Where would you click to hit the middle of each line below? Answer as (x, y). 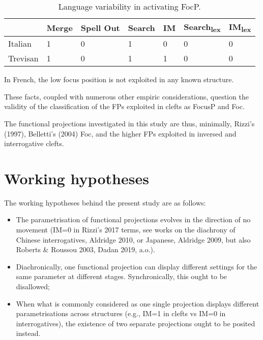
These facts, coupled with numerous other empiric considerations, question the (126, 96)
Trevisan (23, 58)
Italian (20, 44)
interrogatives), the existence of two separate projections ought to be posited (136, 323)
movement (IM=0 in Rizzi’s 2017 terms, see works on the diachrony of (126, 230)
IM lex (240, 28)
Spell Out (100, 27)
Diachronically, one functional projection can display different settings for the (137, 266)
